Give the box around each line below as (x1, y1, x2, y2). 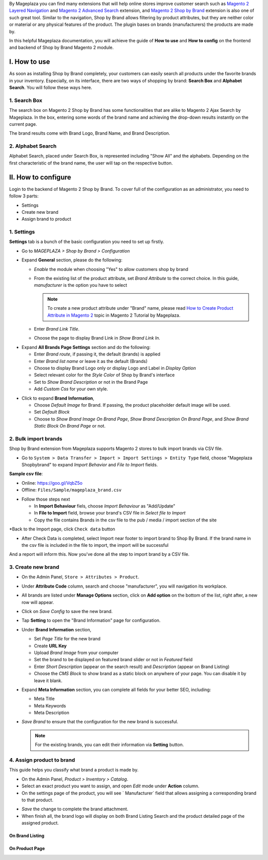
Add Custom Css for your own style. (34, 386, 109, 392)
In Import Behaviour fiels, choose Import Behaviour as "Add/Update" (34, 503, 176, 509)
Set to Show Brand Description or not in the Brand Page (34, 379, 148, 385)
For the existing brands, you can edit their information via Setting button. (35, 742, 184, 748)
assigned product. (21, 820, 59, 826)
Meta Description (34, 710, 69, 716)
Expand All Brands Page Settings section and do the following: (21, 344, 151, 350)
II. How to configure (9, 173, 71, 181)
